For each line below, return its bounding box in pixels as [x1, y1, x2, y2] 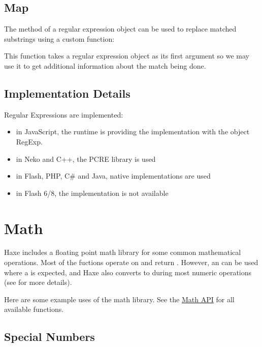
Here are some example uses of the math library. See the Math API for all [4, 294, 235, 304]
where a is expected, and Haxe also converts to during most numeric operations [4, 267, 252, 277]
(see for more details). [4, 277, 72, 287]
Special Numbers [4, 329, 95, 344]
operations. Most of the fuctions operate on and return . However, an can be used [4, 257, 258, 268]
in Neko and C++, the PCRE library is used [16, 153, 156, 164]
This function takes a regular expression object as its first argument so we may [4, 50, 249, 61]
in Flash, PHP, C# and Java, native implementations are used [16, 170, 211, 181]
